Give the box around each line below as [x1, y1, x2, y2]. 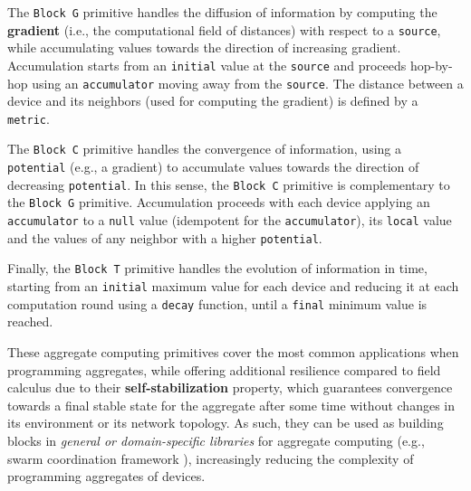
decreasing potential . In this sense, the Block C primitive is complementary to [7, 175, 450, 194]
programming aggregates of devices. [7, 467, 206, 486]
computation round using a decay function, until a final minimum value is [7, 294, 428, 313]
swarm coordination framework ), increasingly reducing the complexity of [7, 449, 414, 467]
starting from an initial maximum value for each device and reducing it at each [7, 277, 459, 296]
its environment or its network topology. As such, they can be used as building [7, 413, 444, 432]
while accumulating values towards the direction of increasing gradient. [7, 38, 401, 57]
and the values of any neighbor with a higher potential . [7, 228, 322, 247]
